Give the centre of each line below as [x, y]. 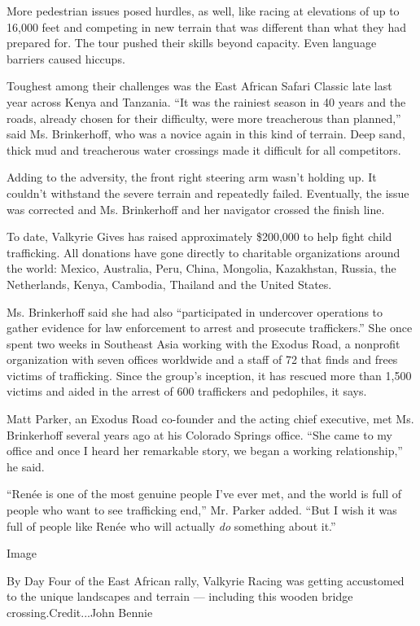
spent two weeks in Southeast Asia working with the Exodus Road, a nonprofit [203, 343]
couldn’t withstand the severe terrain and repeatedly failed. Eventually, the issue [208, 193]
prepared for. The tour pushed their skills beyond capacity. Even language [192, 43]
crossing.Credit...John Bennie [80, 612]
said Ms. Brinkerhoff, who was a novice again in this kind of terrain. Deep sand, [206, 134]
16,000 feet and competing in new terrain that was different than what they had [206, 26]
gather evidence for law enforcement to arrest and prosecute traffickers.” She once [210, 328]
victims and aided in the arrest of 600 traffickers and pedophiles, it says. [187, 391]
